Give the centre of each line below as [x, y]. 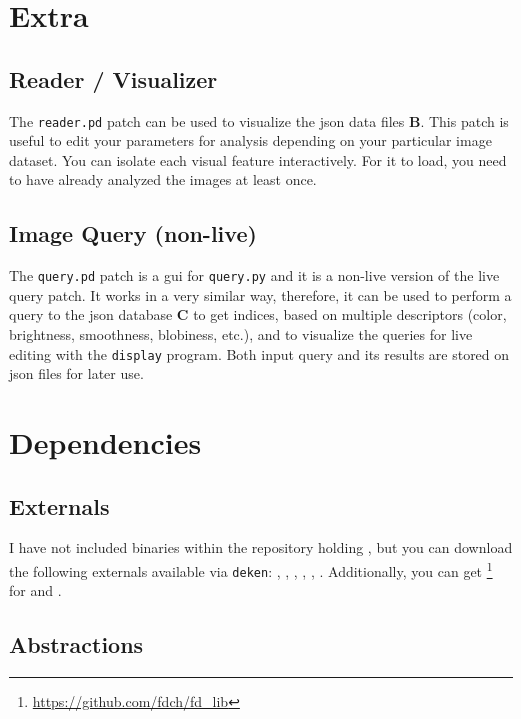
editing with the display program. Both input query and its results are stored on [259, 353]
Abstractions [76, 644]
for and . [35, 590]
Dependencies [105, 442]
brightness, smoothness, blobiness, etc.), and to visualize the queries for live [241, 334]
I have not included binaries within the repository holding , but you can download [261, 547]
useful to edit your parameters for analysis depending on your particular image [250, 140]
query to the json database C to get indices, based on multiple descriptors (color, [258, 314]
